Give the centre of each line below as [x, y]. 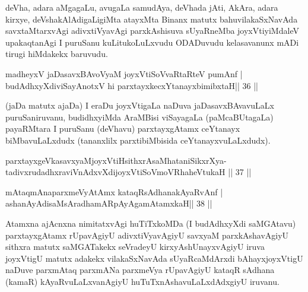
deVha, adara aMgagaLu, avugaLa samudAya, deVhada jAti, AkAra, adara [142, 7]
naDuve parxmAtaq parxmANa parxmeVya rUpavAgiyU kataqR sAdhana [140, 270]
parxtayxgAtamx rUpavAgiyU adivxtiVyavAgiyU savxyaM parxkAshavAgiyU [147, 235]
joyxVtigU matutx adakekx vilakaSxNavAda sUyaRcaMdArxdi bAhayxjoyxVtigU [154, 258]
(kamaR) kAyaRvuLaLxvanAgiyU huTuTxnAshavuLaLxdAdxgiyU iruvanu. [142, 281]
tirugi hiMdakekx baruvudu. [57, 54]
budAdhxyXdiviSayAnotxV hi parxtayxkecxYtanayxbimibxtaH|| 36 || [132, 85]
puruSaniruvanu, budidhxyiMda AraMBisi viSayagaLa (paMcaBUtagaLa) [139, 117]
